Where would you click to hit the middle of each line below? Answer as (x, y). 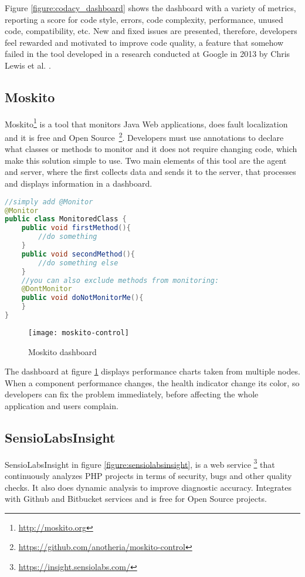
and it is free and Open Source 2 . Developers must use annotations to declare (144, 136)
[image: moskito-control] (79, 333)
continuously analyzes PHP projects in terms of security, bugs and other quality (148, 475)
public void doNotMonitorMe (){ (82, 298)
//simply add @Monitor (49, 202)
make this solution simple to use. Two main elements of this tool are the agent (146, 160)
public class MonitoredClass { (66, 219)
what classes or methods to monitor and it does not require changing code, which (151, 149)
